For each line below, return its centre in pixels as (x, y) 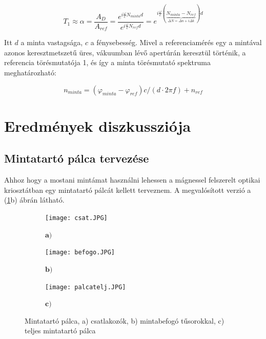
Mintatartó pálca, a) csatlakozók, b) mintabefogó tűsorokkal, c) (125, 320)
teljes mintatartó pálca (60, 331)
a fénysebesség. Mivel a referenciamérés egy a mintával (176, 42)
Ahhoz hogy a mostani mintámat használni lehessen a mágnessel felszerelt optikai (132, 180)
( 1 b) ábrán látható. (34, 200)
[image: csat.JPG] (76, 218)
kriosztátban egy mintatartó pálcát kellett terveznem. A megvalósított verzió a (128, 190)
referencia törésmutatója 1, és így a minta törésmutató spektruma (107, 62)
